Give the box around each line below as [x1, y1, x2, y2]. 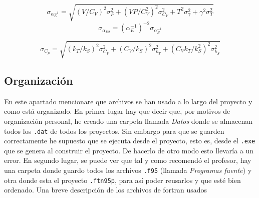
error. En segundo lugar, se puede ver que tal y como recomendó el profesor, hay [4, 155, 251, 165]
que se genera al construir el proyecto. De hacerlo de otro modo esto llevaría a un [4, 145, 254, 155]
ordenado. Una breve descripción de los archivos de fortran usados [4, 184, 207, 195]
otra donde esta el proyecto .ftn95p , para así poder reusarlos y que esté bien [4, 174, 241, 185]
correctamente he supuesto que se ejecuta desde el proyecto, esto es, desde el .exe [4, 135, 255, 146]
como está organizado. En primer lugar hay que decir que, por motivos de [4, 106, 230, 116]
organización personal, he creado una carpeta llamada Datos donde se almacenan [4, 115, 253, 126]
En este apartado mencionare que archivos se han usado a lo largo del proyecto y [4, 96, 252, 106]
